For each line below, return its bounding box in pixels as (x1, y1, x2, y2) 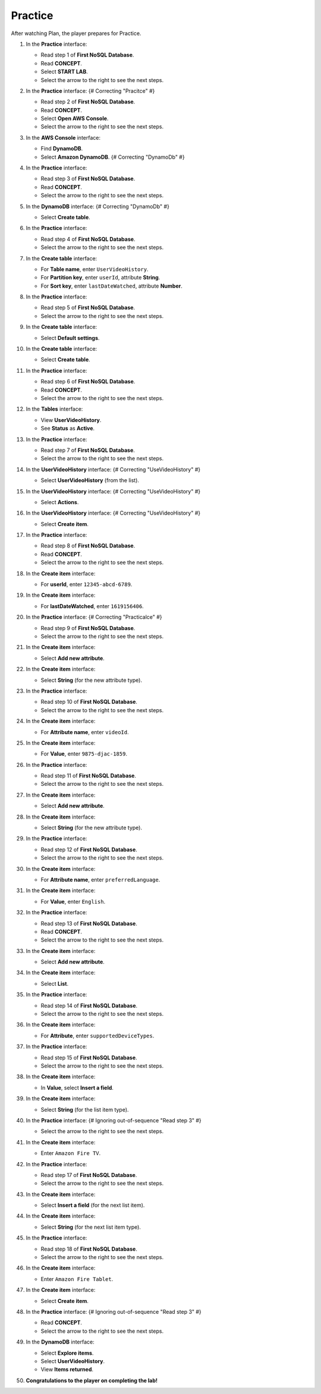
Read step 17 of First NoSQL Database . (40, 1171, 137, 1178)
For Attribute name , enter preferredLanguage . (40, 876, 160, 883)
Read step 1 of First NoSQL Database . (40, 51, 134, 59)
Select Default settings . (40, 334, 100, 341)
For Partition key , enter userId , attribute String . (40, 274, 160, 281)
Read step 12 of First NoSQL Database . (40, 846, 138, 853)
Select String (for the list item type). (40, 1106, 129, 1113)
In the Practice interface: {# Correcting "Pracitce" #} (26, 87, 155, 95)
